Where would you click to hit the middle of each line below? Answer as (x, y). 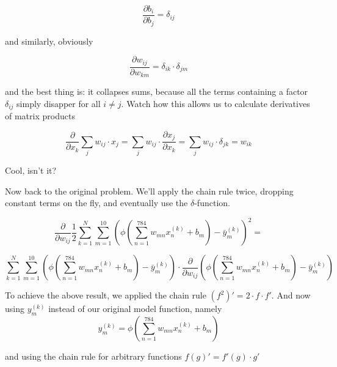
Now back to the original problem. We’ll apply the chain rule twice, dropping (149, 191)
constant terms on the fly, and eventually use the (96, 203)
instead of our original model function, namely (135, 309)
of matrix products (40, 116)
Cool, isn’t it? (31, 170)
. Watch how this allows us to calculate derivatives (216, 103)
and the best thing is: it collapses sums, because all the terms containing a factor (157, 91)
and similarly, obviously (49, 41)
